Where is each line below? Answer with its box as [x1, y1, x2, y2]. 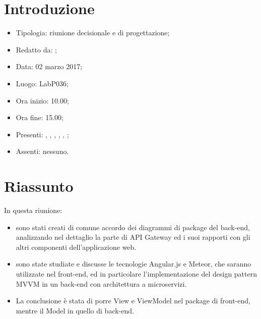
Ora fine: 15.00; [16, 112, 63, 123]
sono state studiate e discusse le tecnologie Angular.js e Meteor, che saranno [16, 258, 251, 269]
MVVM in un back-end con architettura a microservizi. [16, 278, 187, 289]
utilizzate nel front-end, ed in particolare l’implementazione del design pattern [16, 268, 257, 279]
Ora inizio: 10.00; [16, 95, 69, 105]
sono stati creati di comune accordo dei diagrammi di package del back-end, [16, 222, 250, 232]
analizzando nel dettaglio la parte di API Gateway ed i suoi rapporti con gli [16, 232, 250, 242]
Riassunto [4, 176, 74, 196]
